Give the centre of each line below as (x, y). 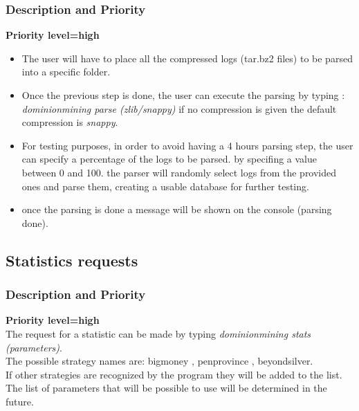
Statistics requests (72, 260)
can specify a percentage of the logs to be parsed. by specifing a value (169, 159)
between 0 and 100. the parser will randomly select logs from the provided (179, 172)
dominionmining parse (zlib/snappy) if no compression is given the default (179, 108)
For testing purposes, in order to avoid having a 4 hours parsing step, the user (187, 145)
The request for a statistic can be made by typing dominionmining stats (158, 333)
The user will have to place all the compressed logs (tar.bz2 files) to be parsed (187, 58)
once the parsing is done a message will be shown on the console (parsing (177, 209)
